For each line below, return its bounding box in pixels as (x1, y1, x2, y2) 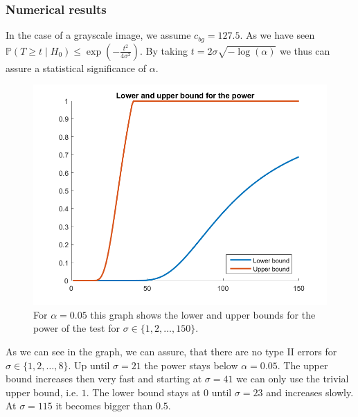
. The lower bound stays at (86, 384, 201, 399)
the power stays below (144, 357, 238, 372)
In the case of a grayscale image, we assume (6, 28, 191, 42)
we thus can (279, 43, 330, 57)
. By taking (140, 43, 188, 57)
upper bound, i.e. (6, 384, 79, 399)
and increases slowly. (266, 384, 354, 399)
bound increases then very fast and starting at (6, 371, 202, 386)
